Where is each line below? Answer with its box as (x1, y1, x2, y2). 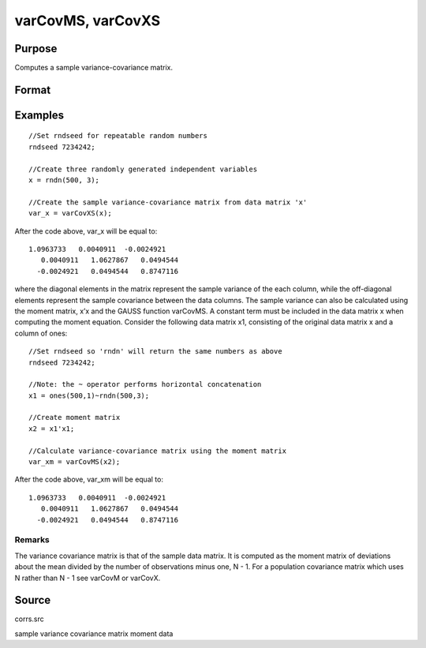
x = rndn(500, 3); (28, 176, 100, 185)
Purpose (14, 42, 58, 55)
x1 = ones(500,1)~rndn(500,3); (28, 391, 150, 400)
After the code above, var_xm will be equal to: (14, 474, 163, 485)
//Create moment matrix (28, 413, 121, 422)
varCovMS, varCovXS (14, 12, 161, 29)
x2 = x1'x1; (28, 424, 75, 433)
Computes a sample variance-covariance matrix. (14, 63, 174, 73)
